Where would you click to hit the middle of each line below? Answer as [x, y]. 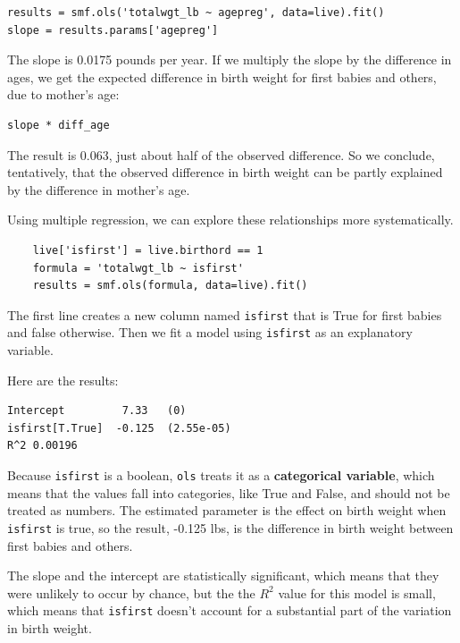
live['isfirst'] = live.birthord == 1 [148, 250]
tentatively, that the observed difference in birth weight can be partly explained [225, 172]
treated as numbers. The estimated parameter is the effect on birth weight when [227, 510]
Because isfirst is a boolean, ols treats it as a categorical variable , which [221, 475]
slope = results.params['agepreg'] [113, 30]
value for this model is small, [357, 592]
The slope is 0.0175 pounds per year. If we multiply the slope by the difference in [230, 59]
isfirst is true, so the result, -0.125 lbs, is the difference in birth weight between [230, 527]
